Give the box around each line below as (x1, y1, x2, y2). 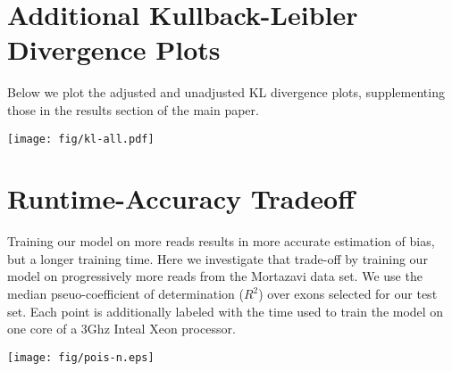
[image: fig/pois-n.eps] (7, 350, 155, 364)
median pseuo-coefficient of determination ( (7, 284, 244, 303)
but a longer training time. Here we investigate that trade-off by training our (7, 249, 428, 268)
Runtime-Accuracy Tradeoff (7, 180, 355, 217)
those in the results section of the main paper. (7, 100, 259, 119)
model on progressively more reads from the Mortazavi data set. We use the (7, 267, 423, 285)
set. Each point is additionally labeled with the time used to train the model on (7, 301, 444, 320)
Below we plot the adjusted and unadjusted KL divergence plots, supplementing (7, 83, 445, 102)
